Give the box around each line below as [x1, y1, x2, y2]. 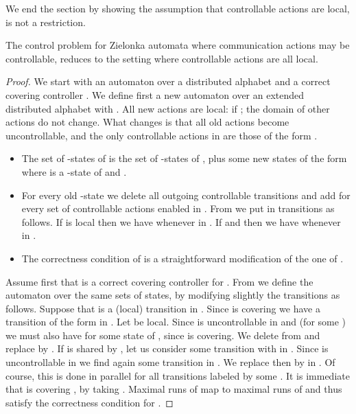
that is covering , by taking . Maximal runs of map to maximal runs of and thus [5, 382, 342, 396]
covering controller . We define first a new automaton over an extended [5, 87, 305, 102]
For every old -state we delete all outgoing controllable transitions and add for [21, 187, 351, 202]
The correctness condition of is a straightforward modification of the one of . [21, 251, 344, 265]
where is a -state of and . [21, 164, 127, 179]
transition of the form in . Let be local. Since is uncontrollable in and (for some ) [5, 314, 346, 329]
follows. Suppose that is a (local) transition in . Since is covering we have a [5, 301, 320, 315]
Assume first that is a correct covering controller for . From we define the [5, 274, 313, 288]
